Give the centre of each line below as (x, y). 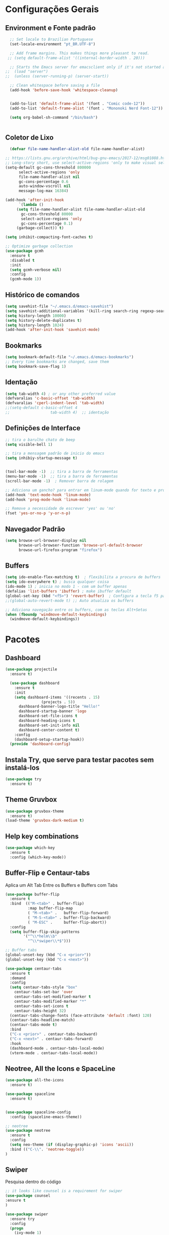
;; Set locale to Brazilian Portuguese (52, 39)
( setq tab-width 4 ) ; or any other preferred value (60, 394)
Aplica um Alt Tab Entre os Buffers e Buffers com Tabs (62, 885)
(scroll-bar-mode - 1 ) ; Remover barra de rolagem (59, 481)
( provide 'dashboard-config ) (40, 744)
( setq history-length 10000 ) (36, 316)
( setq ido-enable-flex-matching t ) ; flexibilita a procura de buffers (83, 577)
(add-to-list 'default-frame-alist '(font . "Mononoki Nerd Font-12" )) (87, 108)
